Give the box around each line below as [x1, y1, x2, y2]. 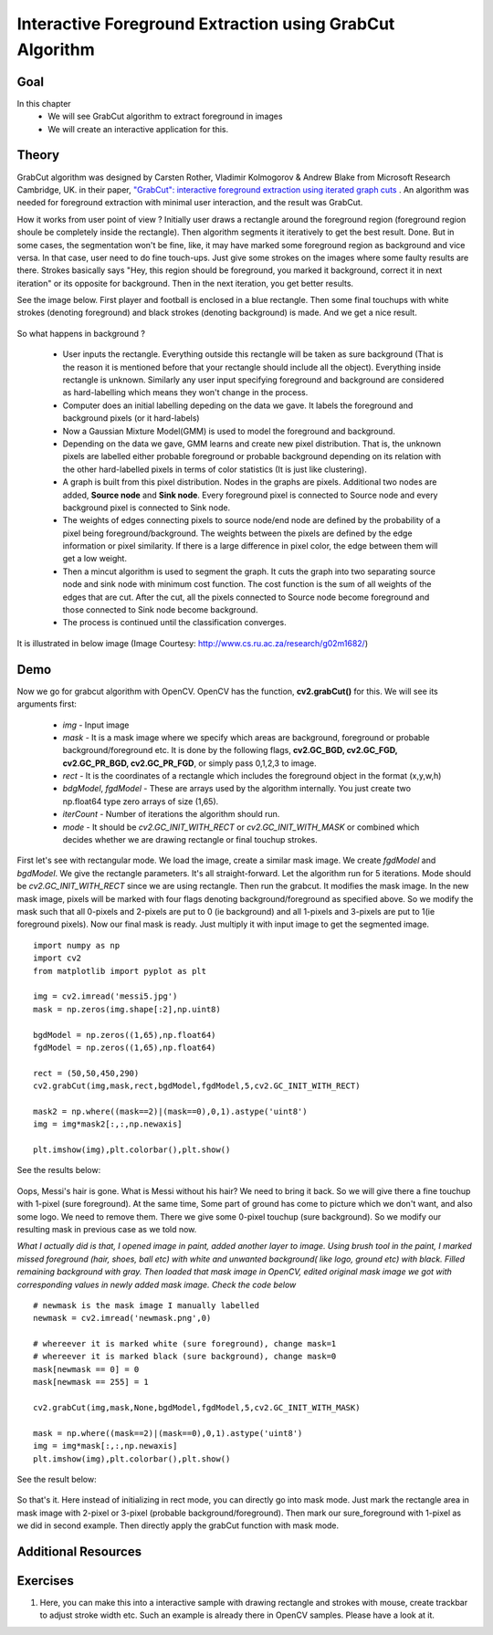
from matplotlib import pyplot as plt [33, 966, 207, 976]
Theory [16, 147, 60, 163]
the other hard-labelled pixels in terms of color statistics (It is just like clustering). [62, 464, 367, 475]
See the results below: [16, 1165, 101, 1176]
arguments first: [16, 698, 78, 709]
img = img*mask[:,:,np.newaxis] [33, 1441, 178, 1452]
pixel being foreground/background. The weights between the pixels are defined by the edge [62, 528, 413, 539]
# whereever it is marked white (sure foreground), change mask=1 [33, 1338, 337, 1349]
